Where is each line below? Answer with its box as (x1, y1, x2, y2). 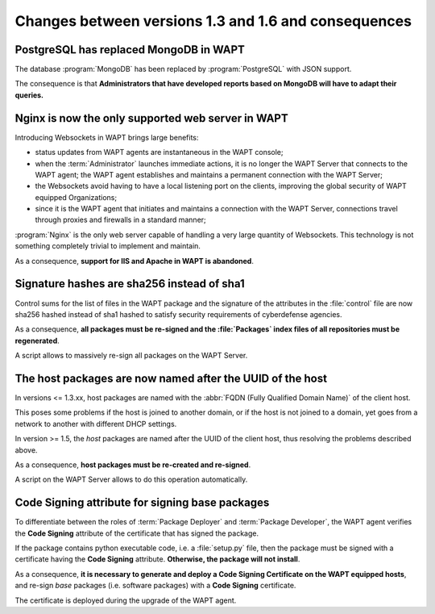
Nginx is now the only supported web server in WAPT (14, 111, 289, 125)
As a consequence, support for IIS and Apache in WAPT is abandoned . (14, 256, 254, 265)
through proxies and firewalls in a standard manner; (35, 215, 207, 225)
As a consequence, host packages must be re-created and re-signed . (14, 460, 251, 470)
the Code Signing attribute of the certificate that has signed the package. (14, 528, 259, 538)
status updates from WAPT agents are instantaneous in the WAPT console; (35, 148, 284, 157)
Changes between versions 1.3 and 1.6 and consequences (14, 12, 412, 30)
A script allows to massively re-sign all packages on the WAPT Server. (14, 351, 248, 361)
